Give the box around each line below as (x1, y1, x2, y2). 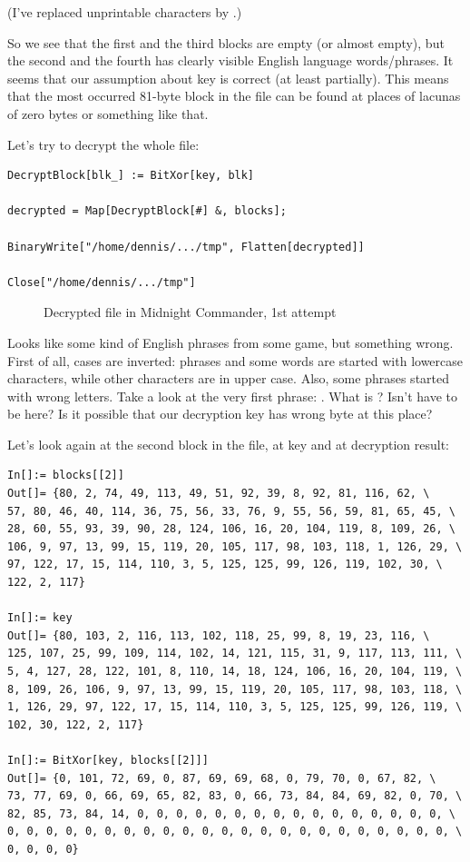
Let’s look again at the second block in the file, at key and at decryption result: (7, 434, 450, 453)
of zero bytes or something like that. (7, 104, 209, 123)
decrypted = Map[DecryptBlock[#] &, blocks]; (7, 204, 287, 218)
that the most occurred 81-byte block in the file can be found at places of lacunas (7, 86, 461, 105)
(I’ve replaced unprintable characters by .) (7, 3, 242, 21)
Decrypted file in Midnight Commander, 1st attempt (44, 302, 337, 322)
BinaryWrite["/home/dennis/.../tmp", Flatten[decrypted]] (7, 240, 365, 253)
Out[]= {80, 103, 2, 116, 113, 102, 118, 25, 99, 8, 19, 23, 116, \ (7, 629, 430, 642)
